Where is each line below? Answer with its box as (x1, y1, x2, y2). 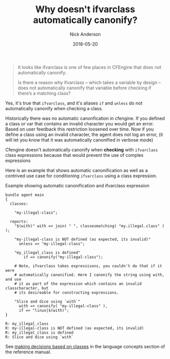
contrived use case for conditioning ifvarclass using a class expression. (5, 173, 157, 179)
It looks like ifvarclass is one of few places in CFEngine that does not (17, 64, 161, 70)
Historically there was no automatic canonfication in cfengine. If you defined (5, 115, 165, 121)
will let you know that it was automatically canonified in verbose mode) (5, 137, 154, 143)
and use (5, 277, 22, 282)
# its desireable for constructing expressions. (14, 290, 119, 295)
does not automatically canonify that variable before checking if (17, 85, 152, 91)
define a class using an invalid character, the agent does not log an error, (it (5, 131, 163, 138)
